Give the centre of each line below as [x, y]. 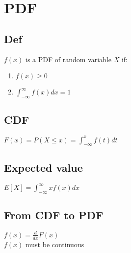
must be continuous [55, 244]
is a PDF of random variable [68, 59]
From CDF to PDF [54, 215]
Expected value [43, 167]
